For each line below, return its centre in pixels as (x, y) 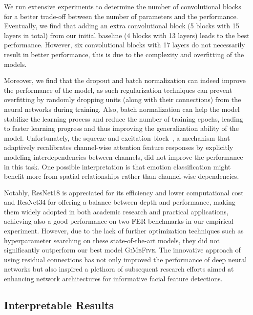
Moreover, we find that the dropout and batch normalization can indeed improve (125, 80)
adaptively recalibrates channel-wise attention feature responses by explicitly (119, 147)
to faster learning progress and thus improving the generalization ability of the (121, 128)
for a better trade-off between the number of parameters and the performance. (121, 16)
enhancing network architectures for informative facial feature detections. (113, 279)
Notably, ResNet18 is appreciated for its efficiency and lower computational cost (124, 192)
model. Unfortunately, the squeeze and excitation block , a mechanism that (117, 137)
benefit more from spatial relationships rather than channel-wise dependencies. (122, 176)
